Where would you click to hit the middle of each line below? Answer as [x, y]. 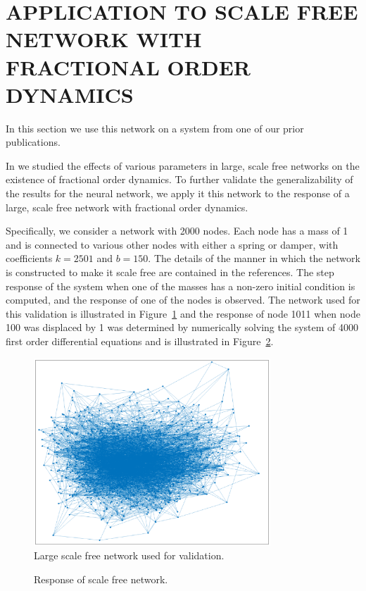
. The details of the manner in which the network [254, 258]
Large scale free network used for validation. [129, 555]
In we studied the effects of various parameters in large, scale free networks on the [183, 165]
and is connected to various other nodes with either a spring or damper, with [172, 244]
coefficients [29, 258]
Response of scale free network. [101, 579]
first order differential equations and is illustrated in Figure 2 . [140, 341]
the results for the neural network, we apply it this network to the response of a [178, 193]
